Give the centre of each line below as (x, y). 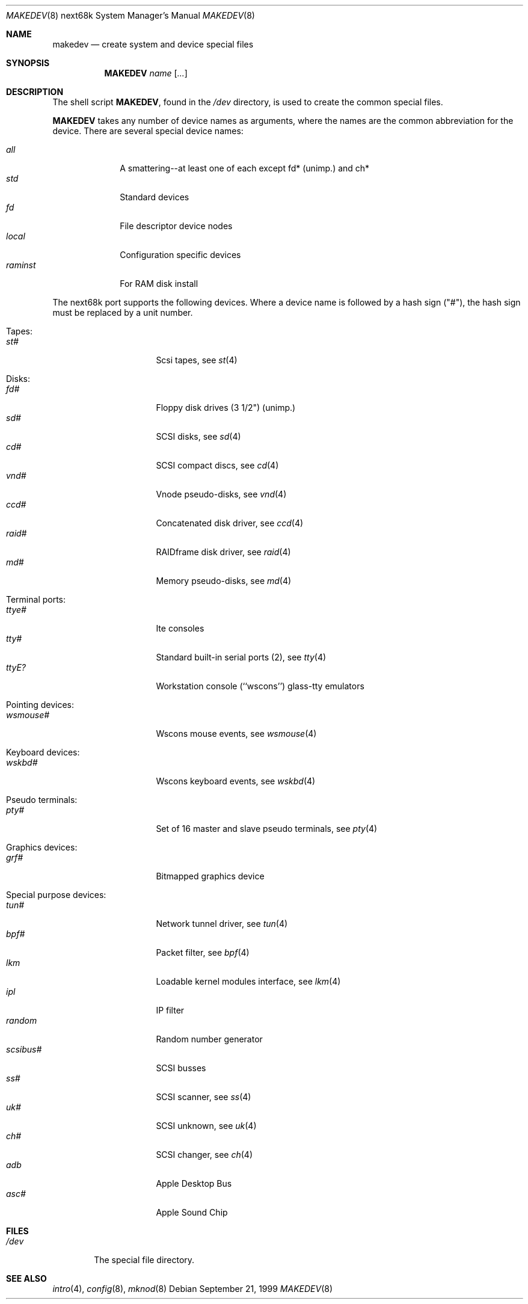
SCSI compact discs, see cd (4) (217, 465)
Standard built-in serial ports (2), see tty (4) (241, 657)
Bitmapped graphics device (210, 876)
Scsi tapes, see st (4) (197, 360)
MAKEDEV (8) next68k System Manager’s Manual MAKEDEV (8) (130, 15)
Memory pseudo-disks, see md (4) (224, 581)
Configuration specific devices (180, 255)
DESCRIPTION (35, 92)
